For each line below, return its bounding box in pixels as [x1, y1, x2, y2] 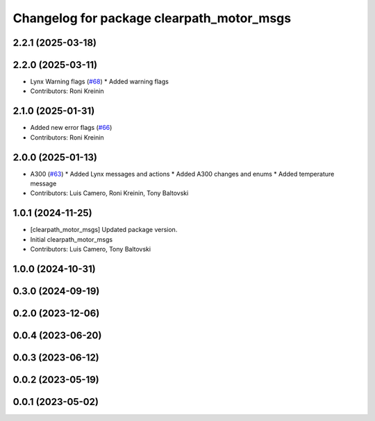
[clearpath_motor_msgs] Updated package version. [30, 226, 178, 234]
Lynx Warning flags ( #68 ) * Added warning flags [30, 77, 169, 86]
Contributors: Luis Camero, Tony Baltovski [30, 245, 151, 254]
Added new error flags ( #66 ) [30, 124, 112, 132]
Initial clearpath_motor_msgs [30, 235, 113, 243]
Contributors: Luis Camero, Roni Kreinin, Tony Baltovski [30, 189, 189, 197]
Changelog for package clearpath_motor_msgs [12, 10, 292, 26]
